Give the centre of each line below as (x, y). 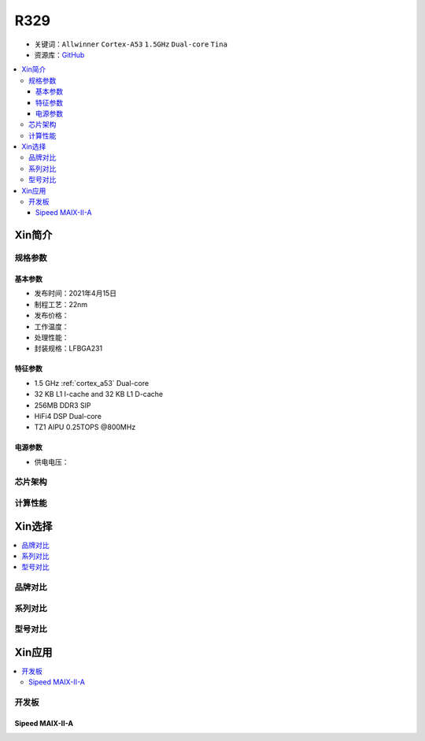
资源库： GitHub (59, 54)
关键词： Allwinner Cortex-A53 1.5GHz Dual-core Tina (131, 44)
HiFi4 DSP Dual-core (68, 416)
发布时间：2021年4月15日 (76, 293)
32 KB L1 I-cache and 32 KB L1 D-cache (99, 395)
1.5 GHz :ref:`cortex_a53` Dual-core (92, 383)
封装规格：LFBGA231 (68, 348)
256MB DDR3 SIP (63, 405)
